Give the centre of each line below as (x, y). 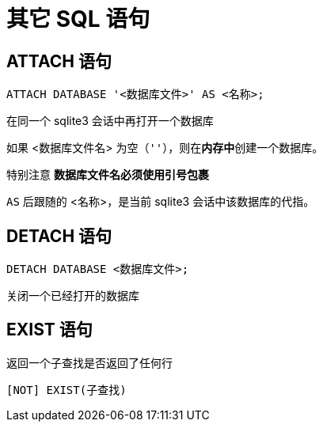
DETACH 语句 (59, 236)
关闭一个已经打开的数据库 (73, 296)
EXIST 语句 (49, 330)
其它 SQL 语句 (78, 19)
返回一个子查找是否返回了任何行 (89, 362)
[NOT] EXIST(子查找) (66, 390)
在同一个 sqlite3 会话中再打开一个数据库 (110, 121)
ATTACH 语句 (59, 61)
